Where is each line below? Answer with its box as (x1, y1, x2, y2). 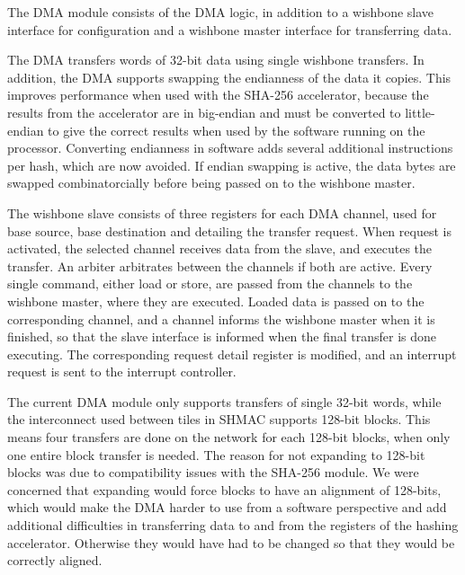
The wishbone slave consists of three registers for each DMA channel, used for (7, 203, 437, 222)
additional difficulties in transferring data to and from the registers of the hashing (7, 516, 459, 535)
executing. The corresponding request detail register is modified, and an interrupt (7, 344, 457, 363)
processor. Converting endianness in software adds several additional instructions (7, 138, 453, 157)
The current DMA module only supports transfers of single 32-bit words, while (7, 392, 442, 411)
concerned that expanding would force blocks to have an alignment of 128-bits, (7, 480, 442, 499)
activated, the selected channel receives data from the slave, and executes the (7, 239, 433, 258)
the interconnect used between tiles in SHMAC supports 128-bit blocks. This (7, 410, 431, 429)
